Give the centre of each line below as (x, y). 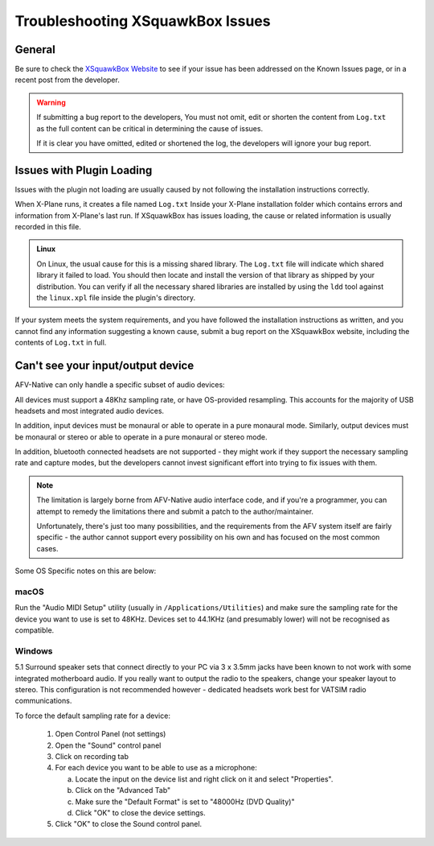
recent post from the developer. (67, 80)
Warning (51, 102)
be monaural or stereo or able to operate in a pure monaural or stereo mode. (141, 437)
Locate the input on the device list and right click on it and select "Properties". (204, 779)
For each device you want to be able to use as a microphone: (156, 768)
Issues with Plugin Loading (84, 170)
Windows (34, 650)
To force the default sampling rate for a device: (92, 716)
